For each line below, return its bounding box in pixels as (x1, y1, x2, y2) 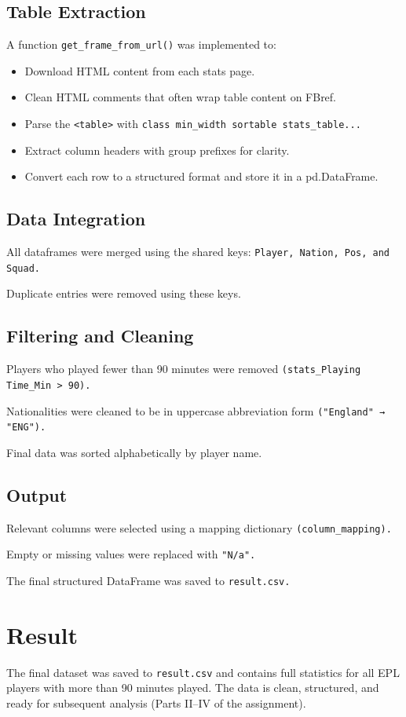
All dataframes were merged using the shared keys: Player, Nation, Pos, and (6, 243, 390, 260)
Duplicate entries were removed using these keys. (6, 285, 241, 302)
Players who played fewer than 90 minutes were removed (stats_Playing (6, 360, 361, 377)
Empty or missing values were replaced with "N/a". (6, 546, 256, 562)
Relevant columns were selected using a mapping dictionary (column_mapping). (6, 519, 392, 536)
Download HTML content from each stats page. (24, 62, 255, 79)
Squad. (6, 262, 40, 274)
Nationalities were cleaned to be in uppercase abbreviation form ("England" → (6, 402, 386, 419)
